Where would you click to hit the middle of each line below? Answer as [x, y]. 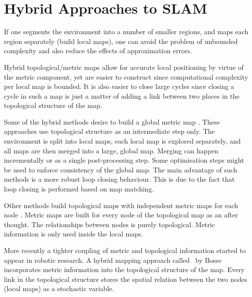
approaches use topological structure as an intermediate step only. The [109, 131]
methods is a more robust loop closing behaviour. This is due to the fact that [119, 179]
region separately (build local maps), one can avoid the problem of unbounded [121, 41]
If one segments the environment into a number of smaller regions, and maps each [126, 32]
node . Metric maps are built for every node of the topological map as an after [121, 215]
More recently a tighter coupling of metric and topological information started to [125, 250]
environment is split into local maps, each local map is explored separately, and [122, 141]
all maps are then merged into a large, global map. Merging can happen [111, 150]
